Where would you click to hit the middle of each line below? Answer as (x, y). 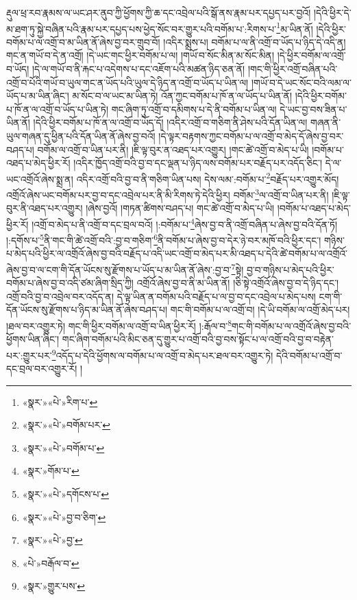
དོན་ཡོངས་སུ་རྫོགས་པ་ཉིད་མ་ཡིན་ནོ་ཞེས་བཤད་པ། (87, 310)
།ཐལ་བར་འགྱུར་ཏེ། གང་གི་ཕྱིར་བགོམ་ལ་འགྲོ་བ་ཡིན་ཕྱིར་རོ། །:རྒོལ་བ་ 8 (119, 325)
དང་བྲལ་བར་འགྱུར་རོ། (42, 369)
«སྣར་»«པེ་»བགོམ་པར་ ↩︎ (66, 425)
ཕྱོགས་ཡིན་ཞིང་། (33, 339)
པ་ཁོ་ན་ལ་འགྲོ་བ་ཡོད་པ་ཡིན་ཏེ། (58, 109)
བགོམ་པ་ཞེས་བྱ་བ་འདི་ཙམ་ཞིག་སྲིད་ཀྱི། (70, 283)
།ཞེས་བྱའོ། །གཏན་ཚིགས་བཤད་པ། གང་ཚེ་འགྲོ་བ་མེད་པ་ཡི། (180, 208)
